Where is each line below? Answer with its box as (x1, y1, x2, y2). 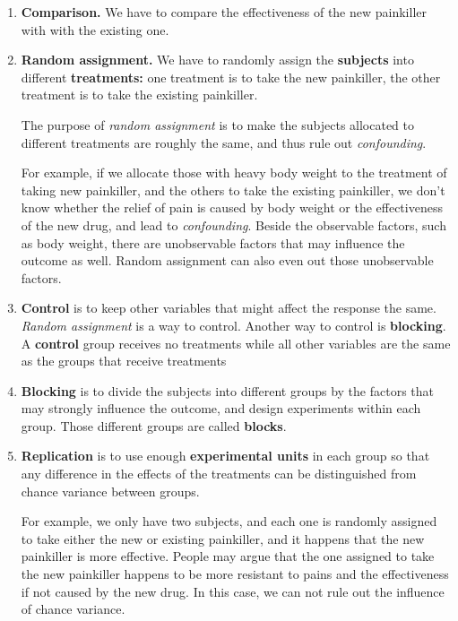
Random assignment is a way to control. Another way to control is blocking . (21, 315, 446, 334)
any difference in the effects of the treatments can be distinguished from (21, 464, 417, 483)
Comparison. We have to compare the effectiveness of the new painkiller (21, 3, 427, 21)
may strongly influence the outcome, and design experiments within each (21, 399, 421, 418)
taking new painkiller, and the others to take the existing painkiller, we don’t (21, 180, 445, 199)
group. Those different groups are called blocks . (21, 416, 287, 435)
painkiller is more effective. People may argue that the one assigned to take (21, 547, 435, 565)
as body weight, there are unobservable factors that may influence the (21, 233, 405, 252)
